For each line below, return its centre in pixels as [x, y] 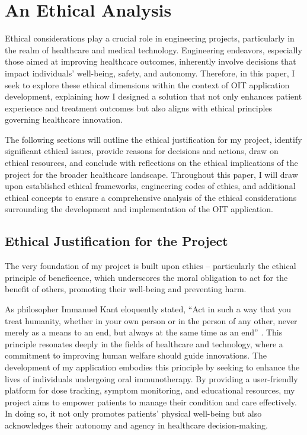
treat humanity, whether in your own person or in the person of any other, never [151, 320]
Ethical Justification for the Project [116, 241]
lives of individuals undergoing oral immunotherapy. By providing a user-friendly [151, 378]
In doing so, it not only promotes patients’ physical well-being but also [133, 413]
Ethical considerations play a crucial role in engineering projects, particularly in [150, 38]
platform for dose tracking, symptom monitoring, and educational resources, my [150, 390]
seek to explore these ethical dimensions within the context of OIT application [147, 84]
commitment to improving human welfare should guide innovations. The [136, 355]
